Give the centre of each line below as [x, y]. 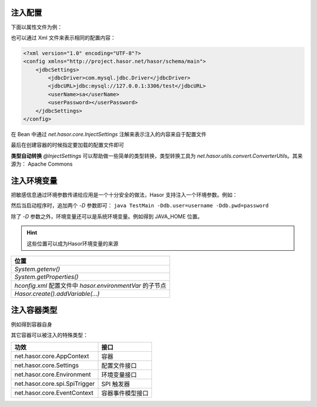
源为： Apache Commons [42, 164]
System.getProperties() [46, 277]
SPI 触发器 [116, 384]
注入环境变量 [34, 181]
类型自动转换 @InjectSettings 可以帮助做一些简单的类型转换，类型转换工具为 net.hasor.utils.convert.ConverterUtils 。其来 [157, 156]
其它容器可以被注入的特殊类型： [49, 335]
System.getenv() [37, 269]
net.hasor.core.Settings [47, 365]
